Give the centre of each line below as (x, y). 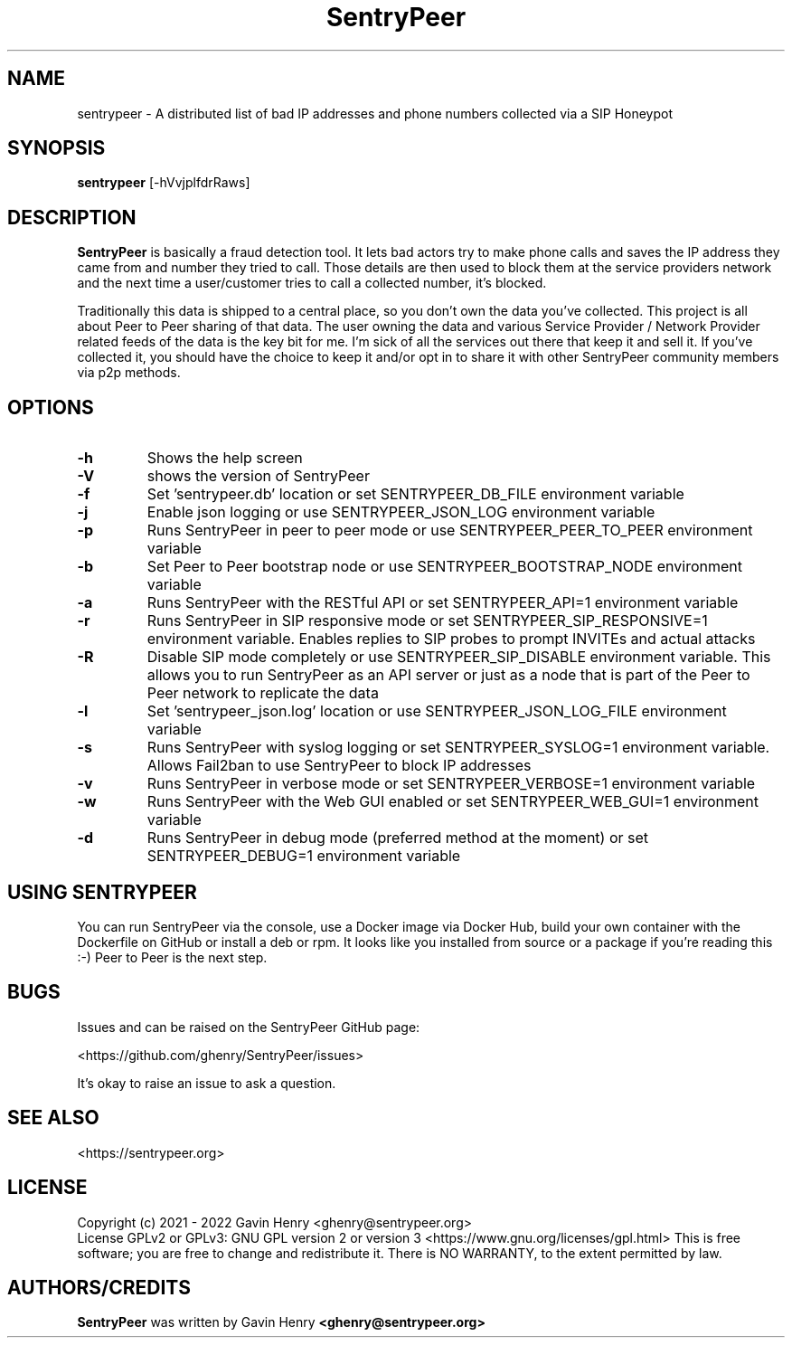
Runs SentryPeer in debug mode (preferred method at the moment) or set (398, 838)
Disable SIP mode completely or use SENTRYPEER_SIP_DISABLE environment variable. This (459, 657)
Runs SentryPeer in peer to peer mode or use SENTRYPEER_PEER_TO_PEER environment (450, 530)
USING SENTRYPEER (102, 892)
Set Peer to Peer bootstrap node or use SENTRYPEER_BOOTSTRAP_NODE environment (444, 567)
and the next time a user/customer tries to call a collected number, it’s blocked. (312, 283)
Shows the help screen (225, 458)
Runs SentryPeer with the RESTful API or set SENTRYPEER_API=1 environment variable (443, 603)
